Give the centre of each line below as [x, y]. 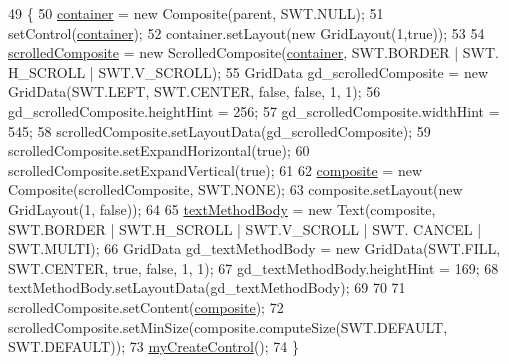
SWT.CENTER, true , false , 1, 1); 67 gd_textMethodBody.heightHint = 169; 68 [253, 267]
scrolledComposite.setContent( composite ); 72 [146, 306]
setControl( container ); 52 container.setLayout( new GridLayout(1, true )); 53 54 [246, 32]
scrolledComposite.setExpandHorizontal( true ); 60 [159, 150]
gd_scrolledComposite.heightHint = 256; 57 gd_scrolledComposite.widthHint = [254, 110]
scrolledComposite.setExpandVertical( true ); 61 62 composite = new [215, 169]
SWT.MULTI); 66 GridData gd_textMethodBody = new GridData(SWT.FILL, [254, 248]
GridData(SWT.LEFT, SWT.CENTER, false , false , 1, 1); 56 [194, 91]
